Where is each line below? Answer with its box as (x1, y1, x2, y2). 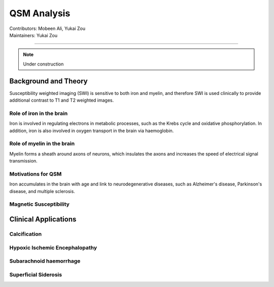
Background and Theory (9, 77, 88, 85)
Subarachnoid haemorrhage (9, 258, 81, 265)
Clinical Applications (9, 215, 77, 224)
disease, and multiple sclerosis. (9, 188, 76, 194)
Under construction (23, 61, 64, 67)
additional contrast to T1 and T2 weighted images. (9, 97, 114, 104)
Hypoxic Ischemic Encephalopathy (9, 244, 97, 251)
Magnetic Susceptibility (9, 201, 70, 208)
